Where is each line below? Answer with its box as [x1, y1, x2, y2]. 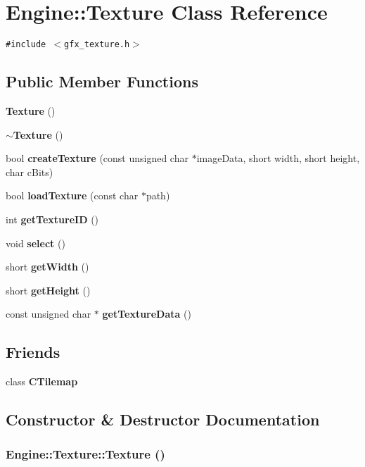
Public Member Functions [6, 70, 198, 92]
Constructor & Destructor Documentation [6, 409, 320, 430]
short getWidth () [6, 259, 89, 274]
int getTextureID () [6, 211, 99, 226]
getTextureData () [102, 306, 191, 321]
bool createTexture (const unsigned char [6, 151, 188, 166]
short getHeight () [6, 282, 91, 297]
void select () [6, 235, 65, 250]
